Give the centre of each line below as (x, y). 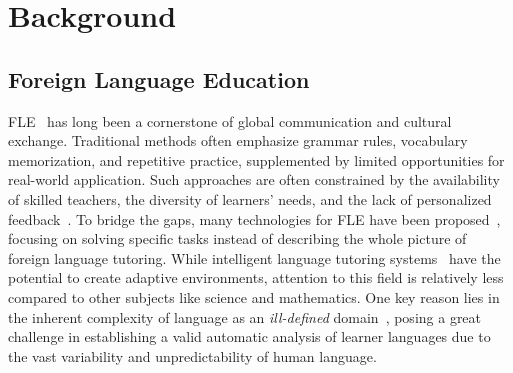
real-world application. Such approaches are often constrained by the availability (254, 179)
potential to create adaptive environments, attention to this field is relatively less (256, 277)
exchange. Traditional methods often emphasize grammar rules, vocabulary (238, 140)
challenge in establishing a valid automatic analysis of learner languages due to (249, 336)
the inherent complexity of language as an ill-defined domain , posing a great (245, 316)
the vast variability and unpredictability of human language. (192, 355)
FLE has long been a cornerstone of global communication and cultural (230, 120)
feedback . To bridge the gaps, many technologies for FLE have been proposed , (254, 218)
